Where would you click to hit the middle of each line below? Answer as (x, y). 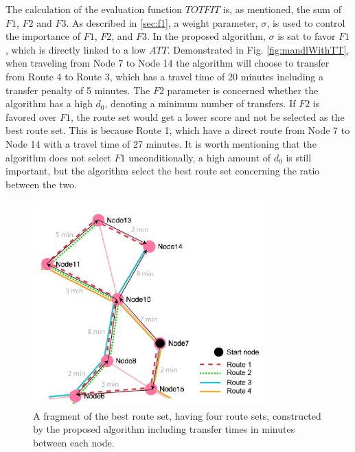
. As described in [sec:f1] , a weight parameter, (162, 22)
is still (299, 157)
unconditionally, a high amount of (200, 157)
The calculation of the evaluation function (94, 9)
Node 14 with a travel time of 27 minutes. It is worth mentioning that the (161, 143)
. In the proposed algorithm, (206, 36)
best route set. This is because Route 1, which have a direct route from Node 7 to (178, 130)
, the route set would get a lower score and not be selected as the (208, 116)
